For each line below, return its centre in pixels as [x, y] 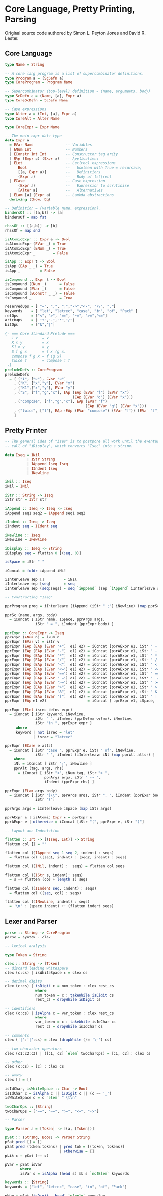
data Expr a [17, 140]
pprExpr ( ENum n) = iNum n [32, 638]
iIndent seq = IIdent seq [31, 526]
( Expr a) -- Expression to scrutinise [73, 186]
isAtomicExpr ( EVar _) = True [36, 244]
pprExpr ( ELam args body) [31, 791]
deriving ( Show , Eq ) [30, 199]
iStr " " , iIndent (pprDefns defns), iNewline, [84, 719]
